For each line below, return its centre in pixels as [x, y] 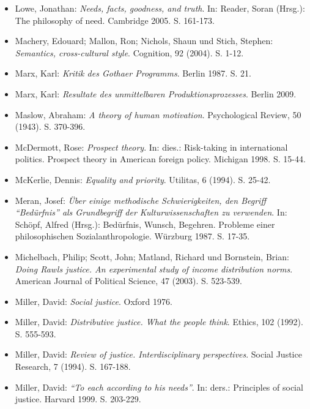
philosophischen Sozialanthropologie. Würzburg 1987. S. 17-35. [132, 236]
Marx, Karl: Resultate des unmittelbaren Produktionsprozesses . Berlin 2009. [156, 93]
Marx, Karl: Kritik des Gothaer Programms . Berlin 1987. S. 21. [133, 73]
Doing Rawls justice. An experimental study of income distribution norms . [154, 268]
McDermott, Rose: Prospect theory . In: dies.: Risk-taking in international [151, 147]
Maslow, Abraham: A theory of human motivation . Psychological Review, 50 [158, 114]
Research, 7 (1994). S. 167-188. [73, 366]
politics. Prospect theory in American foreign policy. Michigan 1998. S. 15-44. [160, 159]
